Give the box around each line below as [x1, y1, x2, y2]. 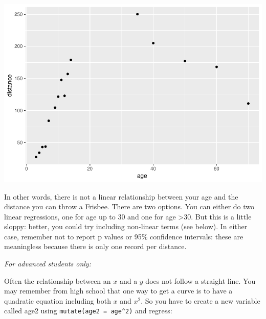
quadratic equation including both [4, 295, 111, 306]
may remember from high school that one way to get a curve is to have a [4, 285, 233, 296]
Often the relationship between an [4, 275, 111, 286]
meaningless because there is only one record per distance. [4, 241, 187, 252]
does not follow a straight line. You [145, 275, 256, 286]
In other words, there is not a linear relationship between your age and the [4, 191, 238, 202]
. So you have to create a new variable [141, 295, 260, 306]
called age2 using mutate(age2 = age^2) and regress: [4, 305, 172, 316]
